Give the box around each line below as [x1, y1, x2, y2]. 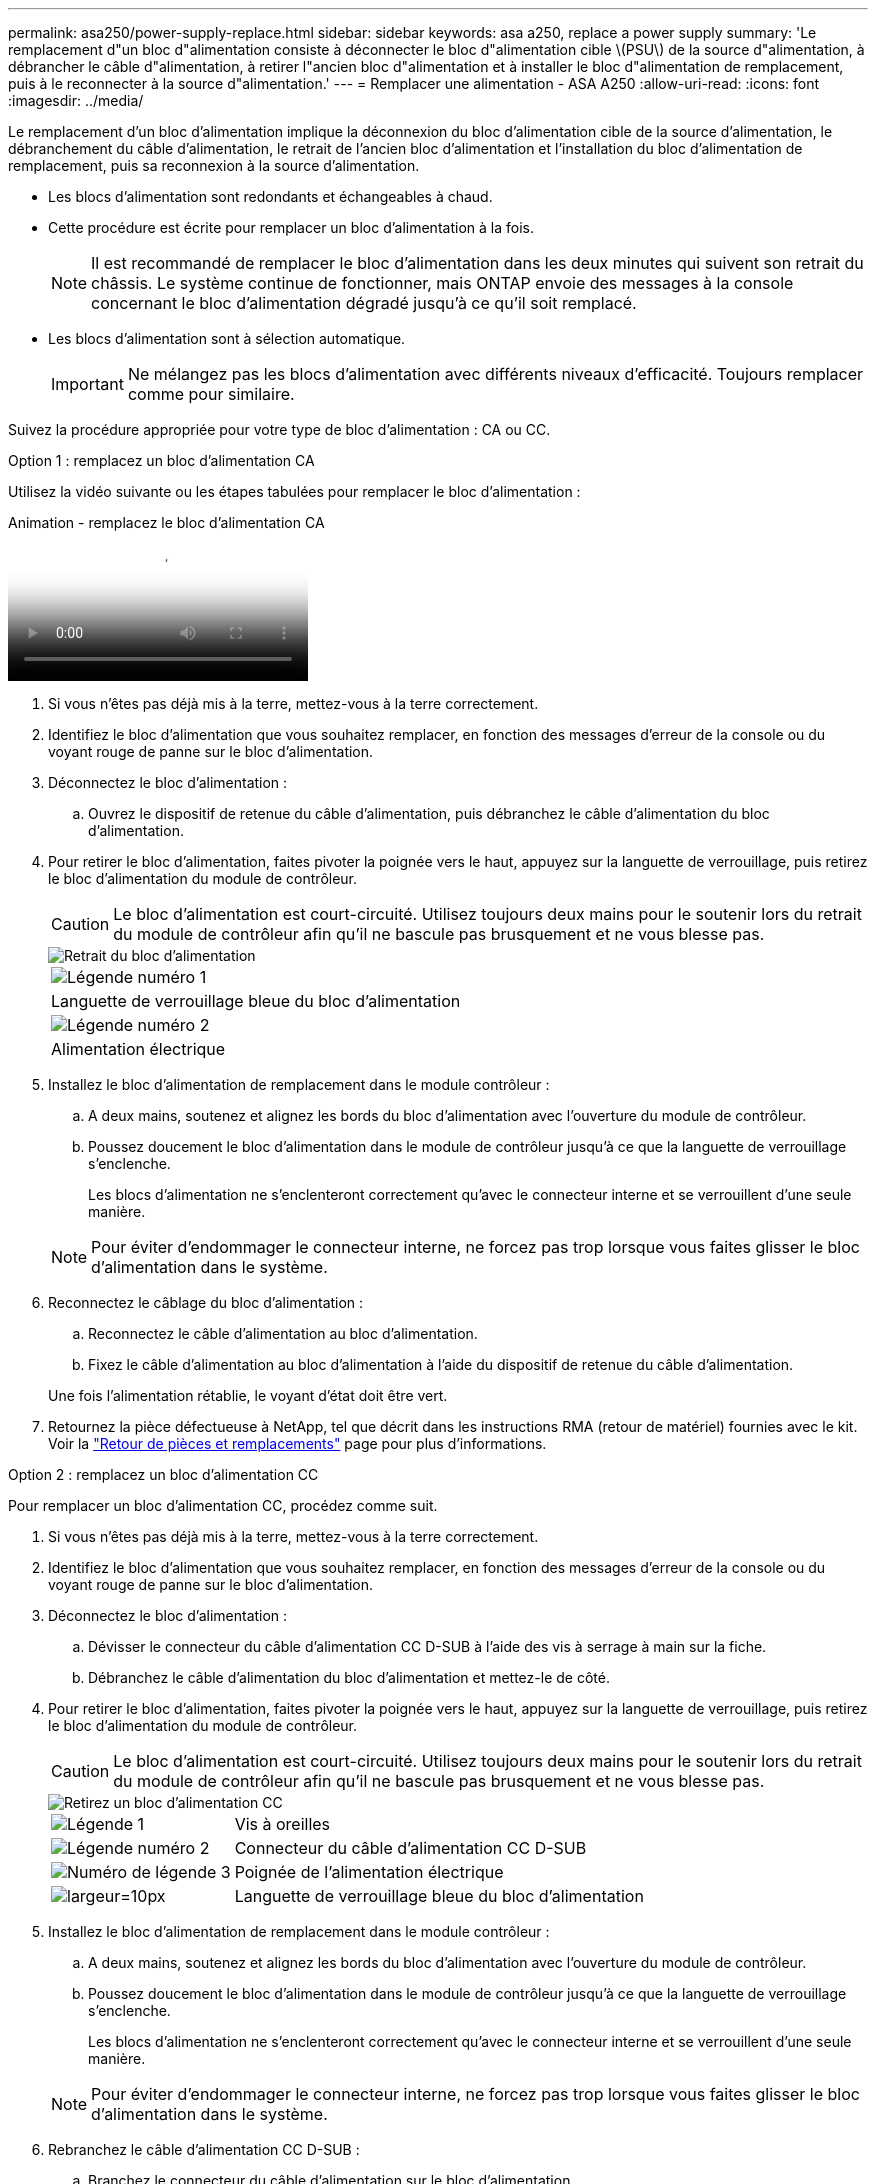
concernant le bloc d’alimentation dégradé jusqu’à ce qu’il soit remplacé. [91, 293, 637, 313]
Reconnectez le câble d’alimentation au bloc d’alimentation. [88, 1325, 478, 1342]
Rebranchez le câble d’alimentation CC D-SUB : [48, 2141, 360, 2158]
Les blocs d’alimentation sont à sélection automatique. [48, 330, 406, 347]
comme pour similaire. [127, 384, 295, 404]
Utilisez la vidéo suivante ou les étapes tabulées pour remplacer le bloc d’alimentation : [8, 483, 581, 500]
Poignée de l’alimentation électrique [234, 1862, 504, 1882]
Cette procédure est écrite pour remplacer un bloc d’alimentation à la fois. [48, 219, 534, 236]
